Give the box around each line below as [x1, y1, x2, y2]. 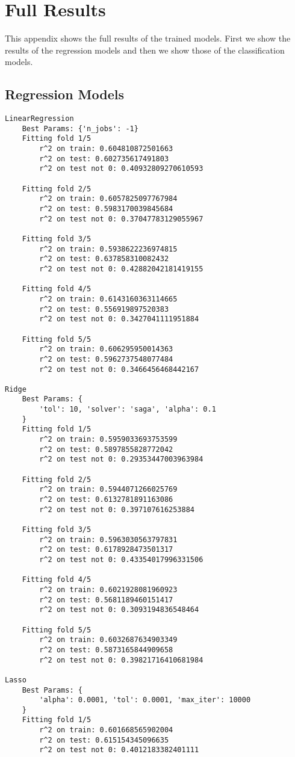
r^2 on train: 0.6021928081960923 [39, 585, 178, 594]
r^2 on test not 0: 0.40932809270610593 [39, 164, 203, 173]
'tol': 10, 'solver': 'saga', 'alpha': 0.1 [39, 405, 216, 414]
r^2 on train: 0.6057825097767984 [39, 194, 178, 203]
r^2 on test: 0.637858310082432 [39, 255, 169, 264]
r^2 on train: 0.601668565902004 [39, 726, 173, 735]
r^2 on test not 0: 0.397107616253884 [39, 505, 194, 514]
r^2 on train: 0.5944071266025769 [39, 485, 178, 494]
